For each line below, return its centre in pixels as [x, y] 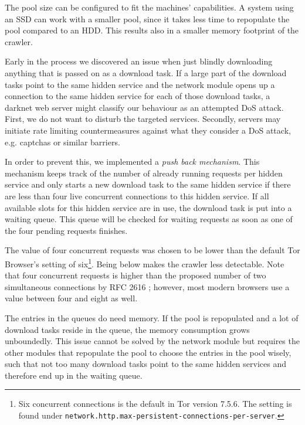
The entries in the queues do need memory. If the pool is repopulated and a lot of [152, 317]
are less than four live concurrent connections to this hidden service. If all [137, 195]
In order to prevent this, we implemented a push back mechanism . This [132, 161]
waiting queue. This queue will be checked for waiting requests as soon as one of [149, 219]
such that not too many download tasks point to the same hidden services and [145, 364]
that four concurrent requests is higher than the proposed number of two [135, 275]
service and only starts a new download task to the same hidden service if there [148, 184]
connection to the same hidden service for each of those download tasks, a [138, 96]
